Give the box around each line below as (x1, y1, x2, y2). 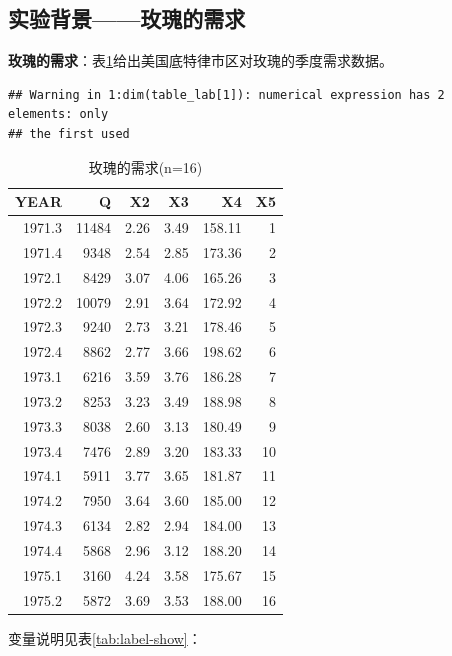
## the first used (8, 126, 130, 141)
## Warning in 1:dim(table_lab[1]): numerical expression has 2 (8, 87, 445, 102)
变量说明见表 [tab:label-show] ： (8, 627, 202, 648)
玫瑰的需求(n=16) (88, 156, 203, 177)
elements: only (8, 107, 109, 122)
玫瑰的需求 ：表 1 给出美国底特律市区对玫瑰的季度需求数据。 (8, 50, 393, 71)
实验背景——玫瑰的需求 (8, 3, 246, 34)
